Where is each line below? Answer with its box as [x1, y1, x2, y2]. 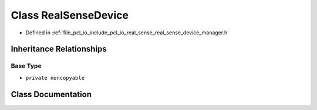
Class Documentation [11, 89, 92, 99]
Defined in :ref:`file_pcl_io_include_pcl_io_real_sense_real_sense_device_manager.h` [25, 29, 230, 36]
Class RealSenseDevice [11, 9, 129, 22]
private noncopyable [25, 74, 85, 81]
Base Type [11, 62, 42, 70]
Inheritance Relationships [11, 44, 107, 54]
